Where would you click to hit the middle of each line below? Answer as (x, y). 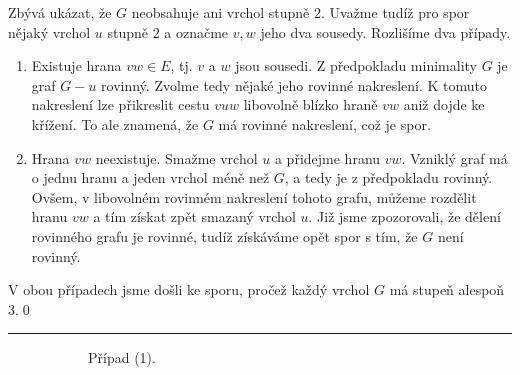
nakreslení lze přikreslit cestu (120, 104)
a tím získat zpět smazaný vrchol (194, 216)
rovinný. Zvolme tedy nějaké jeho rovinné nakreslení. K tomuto (294, 84)
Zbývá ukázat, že (60, 12)
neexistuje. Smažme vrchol (176, 157)
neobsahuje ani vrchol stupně (220, 12)
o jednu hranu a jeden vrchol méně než (150, 177)
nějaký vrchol (49, 31)
